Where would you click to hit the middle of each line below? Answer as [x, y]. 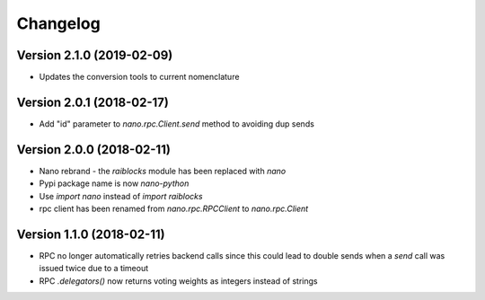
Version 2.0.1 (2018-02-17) [93, 102]
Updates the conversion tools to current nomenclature [139, 77]
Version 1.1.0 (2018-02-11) [91, 234]
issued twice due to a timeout [94, 269]
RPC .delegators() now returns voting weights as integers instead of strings [178, 281]
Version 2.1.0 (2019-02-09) [95, 55]
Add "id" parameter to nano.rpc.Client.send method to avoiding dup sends [176, 124]
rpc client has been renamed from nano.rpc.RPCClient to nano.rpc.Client [174, 209]
